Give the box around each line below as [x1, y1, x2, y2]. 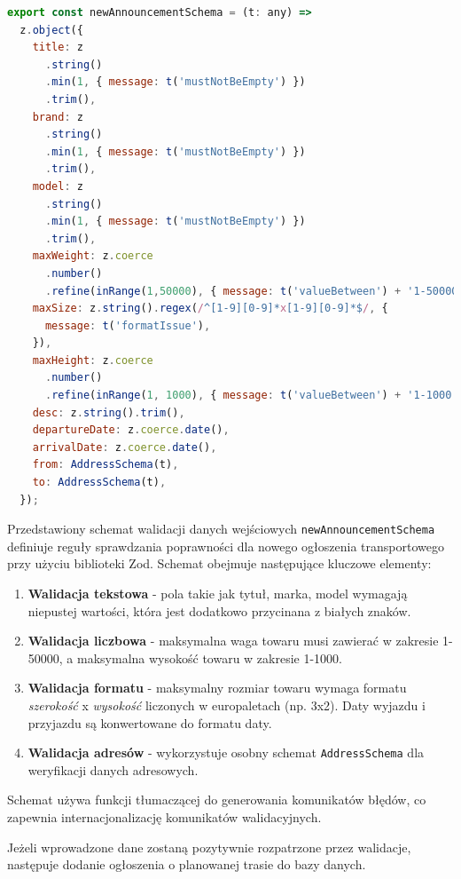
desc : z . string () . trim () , [32, 406, 185, 419]
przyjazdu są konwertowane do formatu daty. [27, 713, 272, 732]
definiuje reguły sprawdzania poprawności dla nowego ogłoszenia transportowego [7, 536, 444, 555]
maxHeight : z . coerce [32, 353, 153, 367]
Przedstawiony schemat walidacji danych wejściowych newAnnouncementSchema [7, 519, 435, 538]
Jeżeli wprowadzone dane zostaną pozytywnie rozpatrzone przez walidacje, [7, 837, 411, 856]
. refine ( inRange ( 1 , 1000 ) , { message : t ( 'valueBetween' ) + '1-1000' [44, 389, 458, 402]
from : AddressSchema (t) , [32, 458, 179, 471]
